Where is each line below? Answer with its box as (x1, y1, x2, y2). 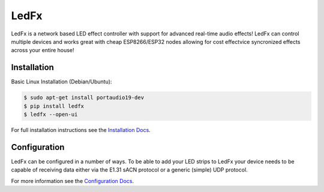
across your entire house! (11, 47, 74, 54)
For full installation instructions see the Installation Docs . (11, 126, 151, 133)
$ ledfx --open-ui (23, 111, 78, 118)
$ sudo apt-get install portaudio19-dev (23, 94, 144, 101)
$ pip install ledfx (23, 103, 84, 109)
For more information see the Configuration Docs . (11, 177, 134, 184)
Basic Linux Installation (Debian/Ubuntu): (11, 78, 112, 85)
